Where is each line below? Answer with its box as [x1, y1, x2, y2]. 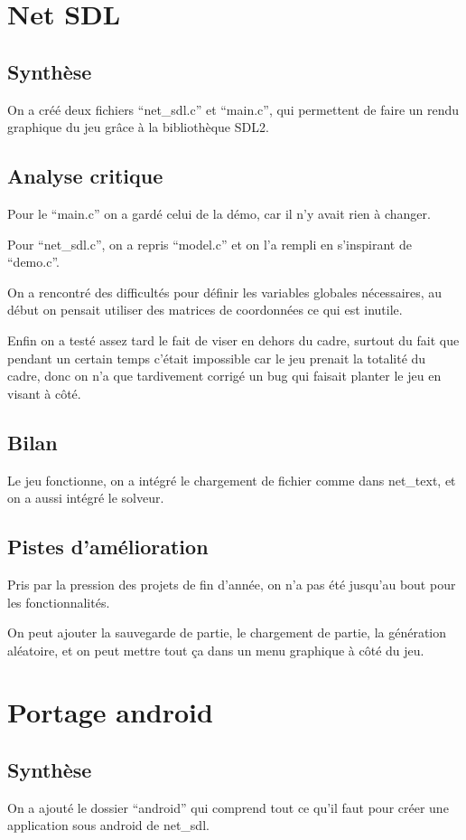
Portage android [7, 694, 213, 731]
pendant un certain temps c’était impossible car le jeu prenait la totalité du [7, 348, 426, 367]
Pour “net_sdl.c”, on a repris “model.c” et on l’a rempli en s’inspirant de [7, 234, 412, 253]
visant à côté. [7, 383, 81, 402]
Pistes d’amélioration [7, 533, 209, 561]
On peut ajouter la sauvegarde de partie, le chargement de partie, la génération [7, 623, 447, 642]
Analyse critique [7, 162, 163, 190]
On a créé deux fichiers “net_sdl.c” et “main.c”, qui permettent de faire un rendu [7, 99, 460, 118]
